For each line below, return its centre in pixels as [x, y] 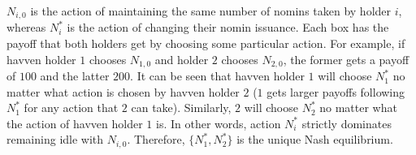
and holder [182, 59]
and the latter [75, 76]
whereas [26, 27]
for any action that [71, 108]
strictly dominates [347, 123]
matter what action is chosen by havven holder [123, 91]
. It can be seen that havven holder [217, 76]
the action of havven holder [75, 123]
